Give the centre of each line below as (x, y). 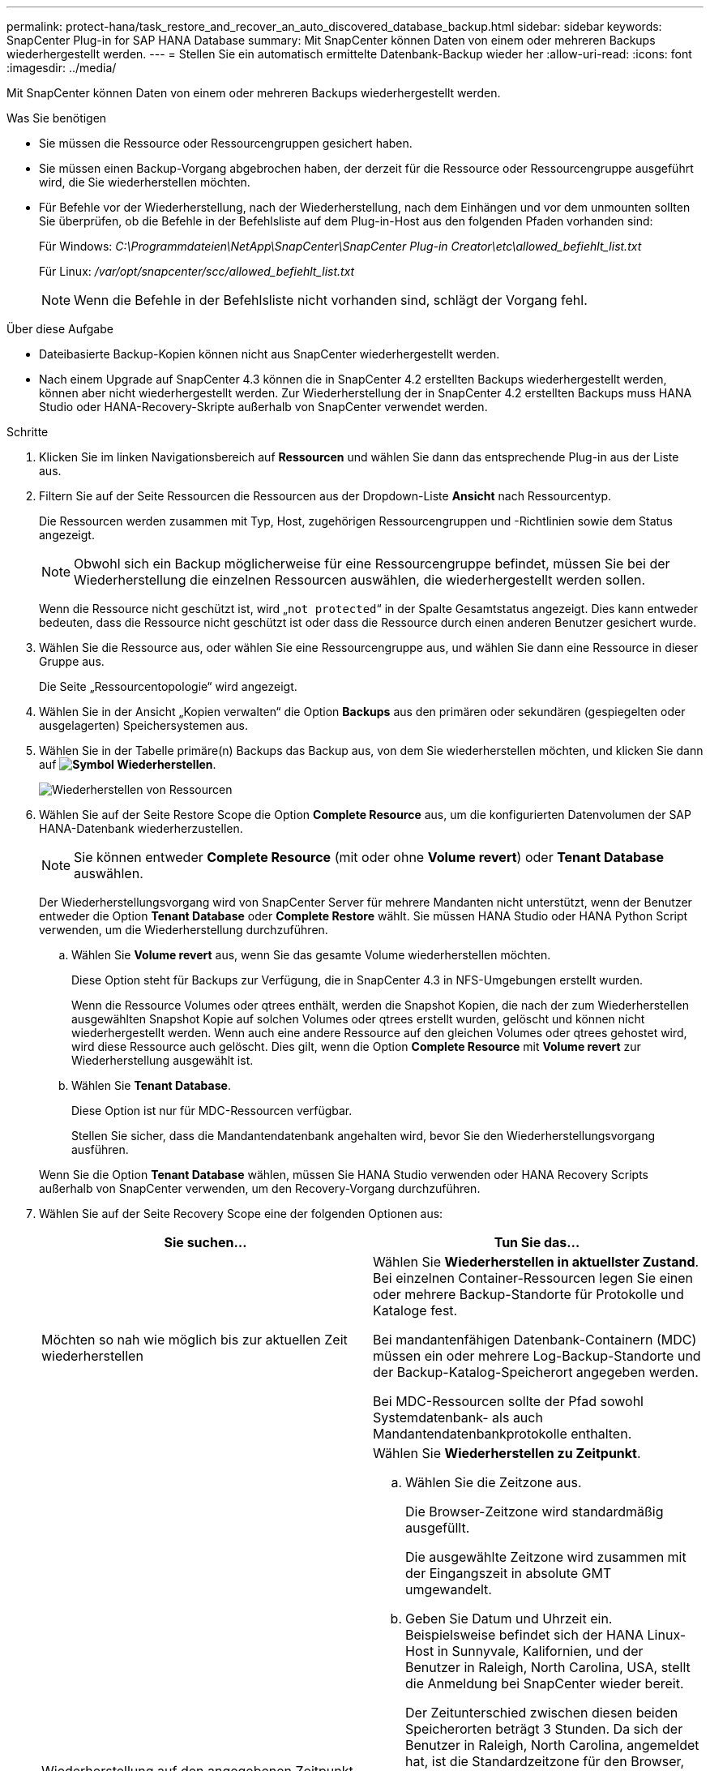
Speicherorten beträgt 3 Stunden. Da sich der (544, 1729)
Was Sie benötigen (57, 118)
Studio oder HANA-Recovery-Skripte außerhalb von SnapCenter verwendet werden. (263, 407)
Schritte (28, 432)
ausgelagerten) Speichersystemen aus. (143, 725)
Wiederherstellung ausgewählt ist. (163, 1060)
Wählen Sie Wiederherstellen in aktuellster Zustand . (536, 1262)
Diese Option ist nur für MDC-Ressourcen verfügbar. (212, 1111)
